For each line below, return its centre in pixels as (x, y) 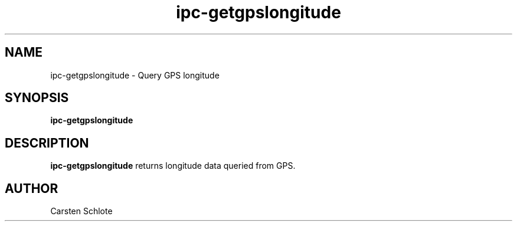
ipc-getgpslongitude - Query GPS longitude (135, 75)
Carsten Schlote (81, 211)
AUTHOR (32, 188)
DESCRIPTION (47, 143)
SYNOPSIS (37, 98)
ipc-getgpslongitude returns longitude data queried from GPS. (173, 166)
